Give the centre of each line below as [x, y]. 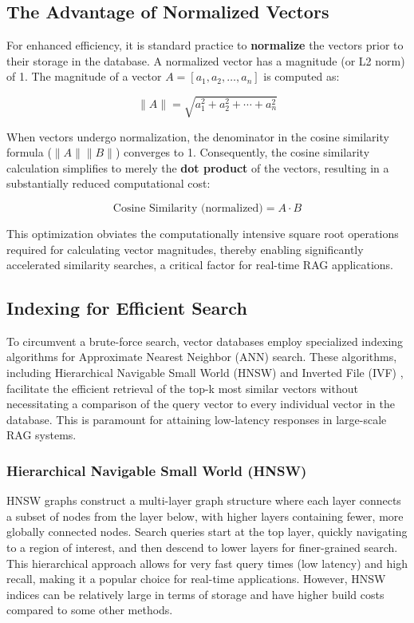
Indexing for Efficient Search [127, 308]
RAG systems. [41, 435]
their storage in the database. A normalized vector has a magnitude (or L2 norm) [206, 60]
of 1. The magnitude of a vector [84, 76]
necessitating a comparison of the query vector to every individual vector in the [201, 404]
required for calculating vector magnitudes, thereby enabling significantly [185, 249]
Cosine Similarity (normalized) [188, 208]
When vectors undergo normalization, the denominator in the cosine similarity [198, 136]
